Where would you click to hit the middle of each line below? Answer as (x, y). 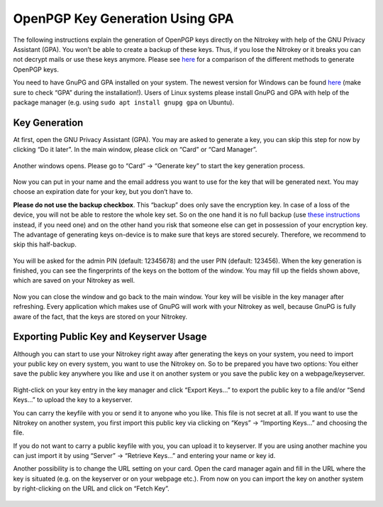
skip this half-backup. (45, 244)
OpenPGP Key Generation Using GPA (123, 18)
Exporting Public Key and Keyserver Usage (110, 337)
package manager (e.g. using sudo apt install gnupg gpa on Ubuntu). (123, 102)
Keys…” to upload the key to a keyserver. (73, 400)
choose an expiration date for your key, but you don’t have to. (103, 192)
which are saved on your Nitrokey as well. (74, 280)
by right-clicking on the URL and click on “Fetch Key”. (91, 489)
